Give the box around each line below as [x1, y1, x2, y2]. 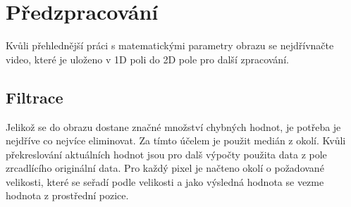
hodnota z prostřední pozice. [6, 188, 129, 203]
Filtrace [6, 86, 63, 108]
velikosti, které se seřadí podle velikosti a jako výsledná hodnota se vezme [6, 174, 324, 189]
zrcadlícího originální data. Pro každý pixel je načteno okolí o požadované [6, 161, 324, 175]
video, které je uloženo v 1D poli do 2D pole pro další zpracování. [6, 51, 289, 66]
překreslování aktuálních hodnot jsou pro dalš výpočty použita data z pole [6, 146, 327, 161]
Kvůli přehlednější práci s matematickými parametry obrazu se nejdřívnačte [6, 38, 334, 53]
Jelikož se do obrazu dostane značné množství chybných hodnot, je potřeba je [6, 119, 341, 134]
